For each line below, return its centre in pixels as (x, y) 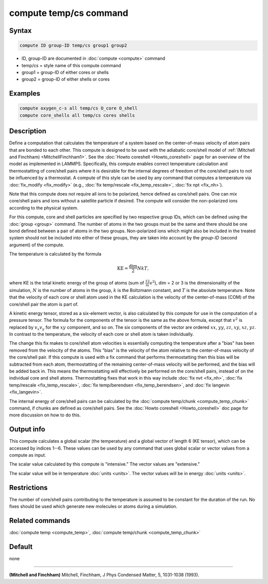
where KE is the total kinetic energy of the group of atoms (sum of (77, 283)
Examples (25, 94)
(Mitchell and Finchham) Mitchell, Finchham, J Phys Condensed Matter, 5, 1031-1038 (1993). (104, 575)
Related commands (40, 521)
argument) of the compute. (37, 245)
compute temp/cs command (69, 13)
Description (28, 131)
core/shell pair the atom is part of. (44, 304)
